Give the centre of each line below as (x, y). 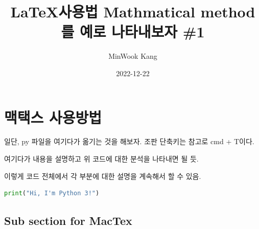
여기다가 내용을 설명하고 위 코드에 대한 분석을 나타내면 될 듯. (101, 159)
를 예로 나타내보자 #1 (133, 31)
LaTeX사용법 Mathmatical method (133, 12)
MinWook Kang (133, 56)
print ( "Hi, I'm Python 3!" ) (52, 193)
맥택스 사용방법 (53, 117)
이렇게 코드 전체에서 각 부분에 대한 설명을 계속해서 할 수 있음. (103, 176)
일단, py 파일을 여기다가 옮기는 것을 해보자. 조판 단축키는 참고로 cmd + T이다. (129, 141)
